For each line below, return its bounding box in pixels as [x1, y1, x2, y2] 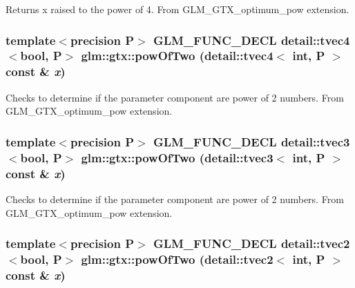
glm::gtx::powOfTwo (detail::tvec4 [81, 47, 274, 64]
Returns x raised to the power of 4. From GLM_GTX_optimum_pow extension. [6, 2, 349, 16]
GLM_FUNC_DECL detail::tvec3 [153, 133, 350, 150]
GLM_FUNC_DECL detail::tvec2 [153, 235, 350, 252]
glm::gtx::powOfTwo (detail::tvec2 [81, 250, 274, 267]
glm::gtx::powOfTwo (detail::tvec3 [81, 148, 274, 166]
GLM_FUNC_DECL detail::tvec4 [153, 31, 350, 48]
